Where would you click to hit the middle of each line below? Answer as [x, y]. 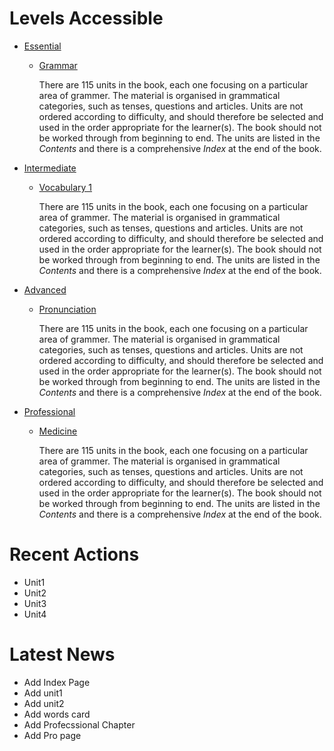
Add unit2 [44, 703]
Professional [49, 411]
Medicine [58, 431]
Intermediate [50, 168]
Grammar [58, 65]
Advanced [45, 289]
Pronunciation [67, 309]
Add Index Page [57, 682]
